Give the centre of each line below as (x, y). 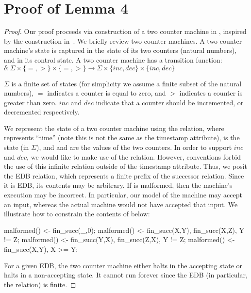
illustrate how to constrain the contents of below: (77, 214)
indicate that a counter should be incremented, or (170, 102)
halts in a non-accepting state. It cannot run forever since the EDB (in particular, (126, 275)
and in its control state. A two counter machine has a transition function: (113, 59)
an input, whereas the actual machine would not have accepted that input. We (121, 204)
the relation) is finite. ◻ (40, 284)
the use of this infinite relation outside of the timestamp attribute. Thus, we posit (126, 166)
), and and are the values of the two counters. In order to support (134, 147)
